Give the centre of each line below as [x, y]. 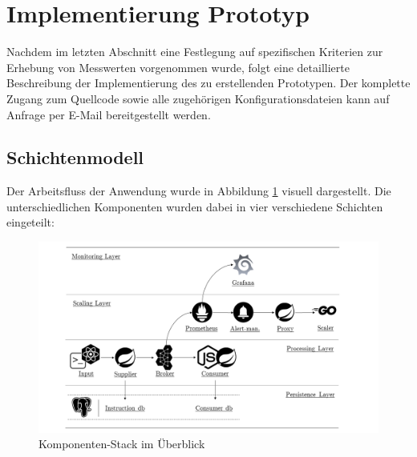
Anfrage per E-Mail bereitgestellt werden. [109, 114]
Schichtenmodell [75, 157]
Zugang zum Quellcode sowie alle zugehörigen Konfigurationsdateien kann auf [198, 98]
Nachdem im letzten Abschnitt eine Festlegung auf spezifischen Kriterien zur [195, 52]
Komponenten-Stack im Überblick [122, 444]
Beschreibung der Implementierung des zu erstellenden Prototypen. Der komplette [208, 83]
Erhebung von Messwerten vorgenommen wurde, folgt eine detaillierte [178, 67]
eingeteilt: [30, 222]
